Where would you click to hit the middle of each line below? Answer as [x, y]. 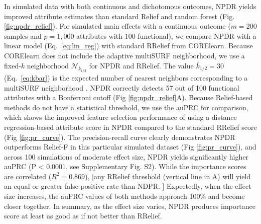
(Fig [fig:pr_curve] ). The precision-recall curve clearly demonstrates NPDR [120, 137]
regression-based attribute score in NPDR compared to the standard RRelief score [130, 127]
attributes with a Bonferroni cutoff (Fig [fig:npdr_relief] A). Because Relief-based [128, 97]
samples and [23, 35]
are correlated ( [28, 176]
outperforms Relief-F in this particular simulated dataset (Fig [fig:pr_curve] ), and [130, 147]
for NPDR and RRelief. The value [141, 65]
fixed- [13, 65]
